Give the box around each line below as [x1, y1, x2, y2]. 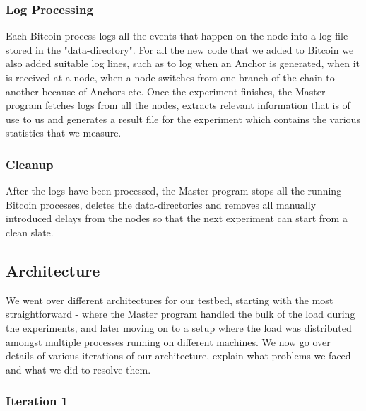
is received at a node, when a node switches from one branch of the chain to [6, 70, 335, 84]
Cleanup [6, 155, 54, 173]
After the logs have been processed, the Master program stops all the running [6, 183, 342, 198]
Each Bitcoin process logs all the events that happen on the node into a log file [6, 28, 348, 43]
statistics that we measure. [6, 125, 122, 140]
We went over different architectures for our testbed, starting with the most [6, 292, 333, 307]
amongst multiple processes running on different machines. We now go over [6, 334, 331, 349]
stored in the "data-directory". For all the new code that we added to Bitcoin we [6, 42, 354, 57]
